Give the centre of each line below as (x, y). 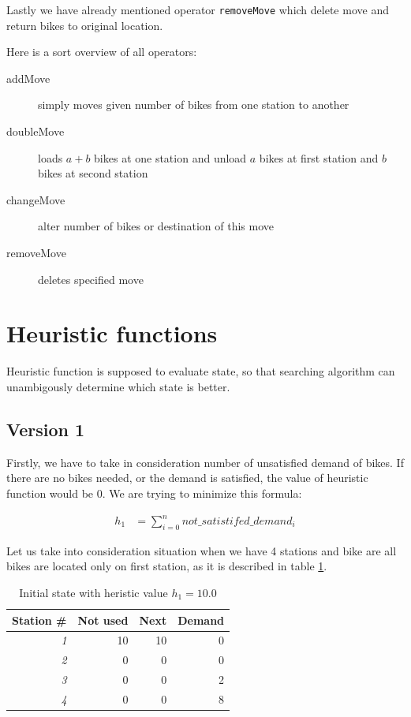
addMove (28, 78)
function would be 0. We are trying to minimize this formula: (154, 493)
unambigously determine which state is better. (118, 386)
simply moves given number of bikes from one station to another (194, 105)
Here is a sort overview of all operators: (102, 52)
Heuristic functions (112, 333)
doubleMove (35, 131)
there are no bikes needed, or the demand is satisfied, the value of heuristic (187, 478)
